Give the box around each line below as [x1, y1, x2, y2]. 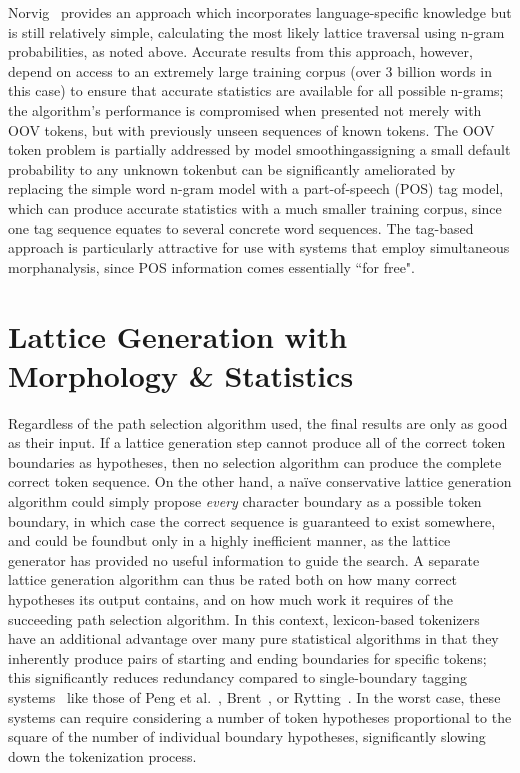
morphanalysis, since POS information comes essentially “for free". [8, 256, 415, 277]
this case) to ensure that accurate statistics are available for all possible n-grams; [8, 80, 504, 101]
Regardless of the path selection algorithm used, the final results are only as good [8, 412, 508, 433]
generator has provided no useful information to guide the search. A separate [8, 549, 480, 570]
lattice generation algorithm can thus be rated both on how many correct [8, 569, 458, 590]
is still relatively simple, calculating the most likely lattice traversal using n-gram [8, 21, 505, 42]
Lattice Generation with [8, 315, 348, 356]
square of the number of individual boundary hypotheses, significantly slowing [8, 726, 486, 747]
